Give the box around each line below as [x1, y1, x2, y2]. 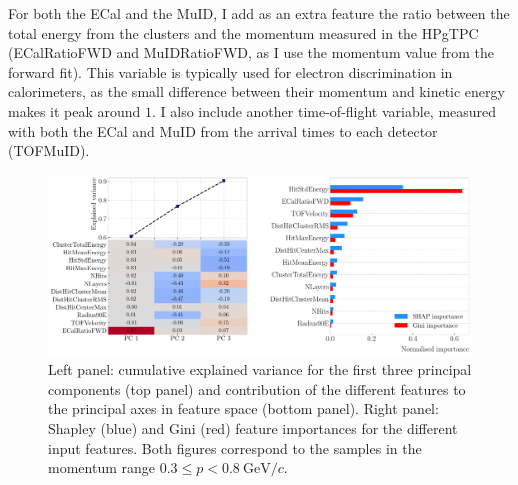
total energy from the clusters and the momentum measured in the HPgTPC [8, 22, 479, 43]
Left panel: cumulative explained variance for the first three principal [48, 359, 472, 380]
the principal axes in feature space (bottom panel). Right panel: [48, 398, 439, 419]
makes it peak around [8, 100, 141, 121]
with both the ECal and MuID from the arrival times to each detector [8, 120, 438, 141]
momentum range [48, 457, 155, 478]
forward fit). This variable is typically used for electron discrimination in [8, 61, 453, 82]
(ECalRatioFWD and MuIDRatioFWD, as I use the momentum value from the [8, 42, 494, 63]
